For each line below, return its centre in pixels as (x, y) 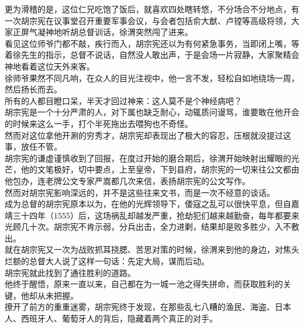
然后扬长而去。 (33, 89)
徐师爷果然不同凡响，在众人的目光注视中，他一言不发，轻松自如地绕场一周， (152, 77)
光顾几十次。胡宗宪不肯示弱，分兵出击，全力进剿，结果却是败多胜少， (140, 227)
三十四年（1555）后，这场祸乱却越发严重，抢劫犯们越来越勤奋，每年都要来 (156, 215)
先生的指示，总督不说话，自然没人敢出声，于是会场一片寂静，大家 (148, 55)
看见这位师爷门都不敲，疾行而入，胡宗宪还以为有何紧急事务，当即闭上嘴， (148, 43)
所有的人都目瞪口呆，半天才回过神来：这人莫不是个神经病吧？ (123, 100)
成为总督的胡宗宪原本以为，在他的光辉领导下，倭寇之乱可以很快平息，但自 (148, 204)
